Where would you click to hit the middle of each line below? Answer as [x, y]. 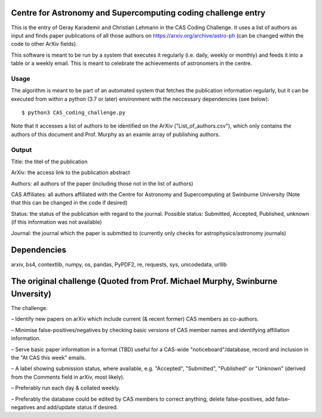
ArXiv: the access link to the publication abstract [71, 172]
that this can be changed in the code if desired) [69, 203]
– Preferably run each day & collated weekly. [66, 388]
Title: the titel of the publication [49, 162]
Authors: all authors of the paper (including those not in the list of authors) [102, 183]
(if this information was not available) [57, 222]
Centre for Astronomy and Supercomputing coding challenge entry [138, 13]
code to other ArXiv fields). [44, 44]
